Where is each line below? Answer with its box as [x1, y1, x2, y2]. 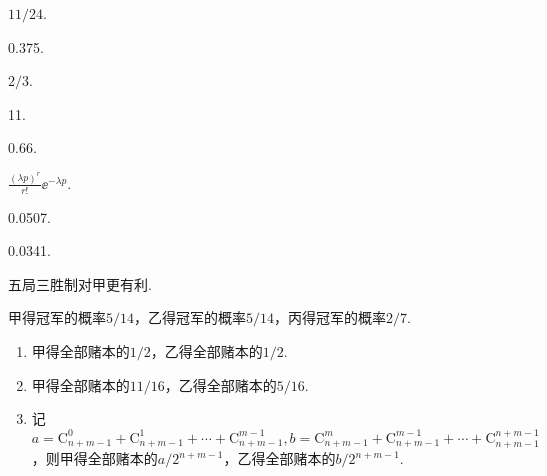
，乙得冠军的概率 [134, 307, 246, 328]
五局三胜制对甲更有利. [8, 273, 152, 294]
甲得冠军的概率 [8, 307, 106, 328]
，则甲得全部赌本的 [31, 448, 158, 469]
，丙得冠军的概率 [274, 307, 386, 328]
